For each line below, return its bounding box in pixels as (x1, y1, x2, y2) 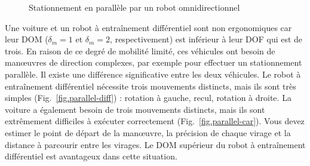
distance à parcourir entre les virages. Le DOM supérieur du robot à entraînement (5, 138, 306, 150)
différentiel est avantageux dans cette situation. (5, 150, 177, 162)
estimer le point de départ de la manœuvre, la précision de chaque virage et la (5, 126, 291, 139)
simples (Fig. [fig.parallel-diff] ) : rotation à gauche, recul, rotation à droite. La (5, 91, 291, 104)
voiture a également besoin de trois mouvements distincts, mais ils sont (5, 103, 265, 115)
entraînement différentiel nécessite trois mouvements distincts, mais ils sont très (5, 79, 296, 92)
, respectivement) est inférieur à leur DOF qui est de (110, 33, 303, 45)
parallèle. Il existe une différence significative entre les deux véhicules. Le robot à (5, 67, 301, 80)
